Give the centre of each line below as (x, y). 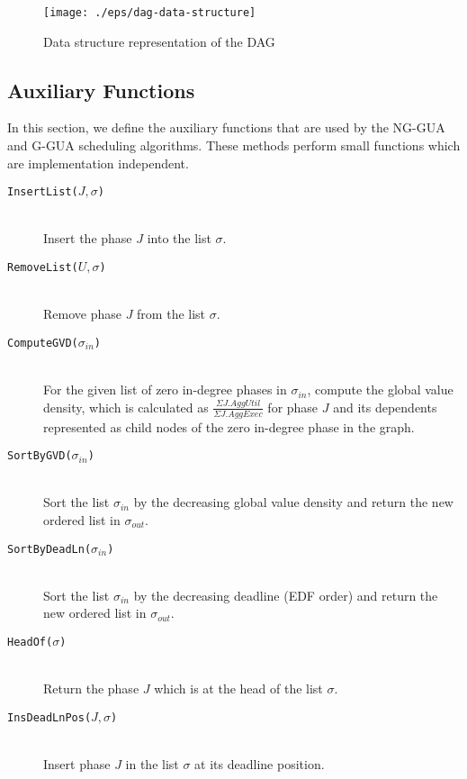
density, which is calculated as (126, 407)
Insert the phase (88, 238)
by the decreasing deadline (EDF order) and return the (286, 595)
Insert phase (77, 764)
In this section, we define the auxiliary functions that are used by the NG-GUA (226, 127)
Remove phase (82, 314)
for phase (293, 407)
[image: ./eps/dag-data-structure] (150, 13)
